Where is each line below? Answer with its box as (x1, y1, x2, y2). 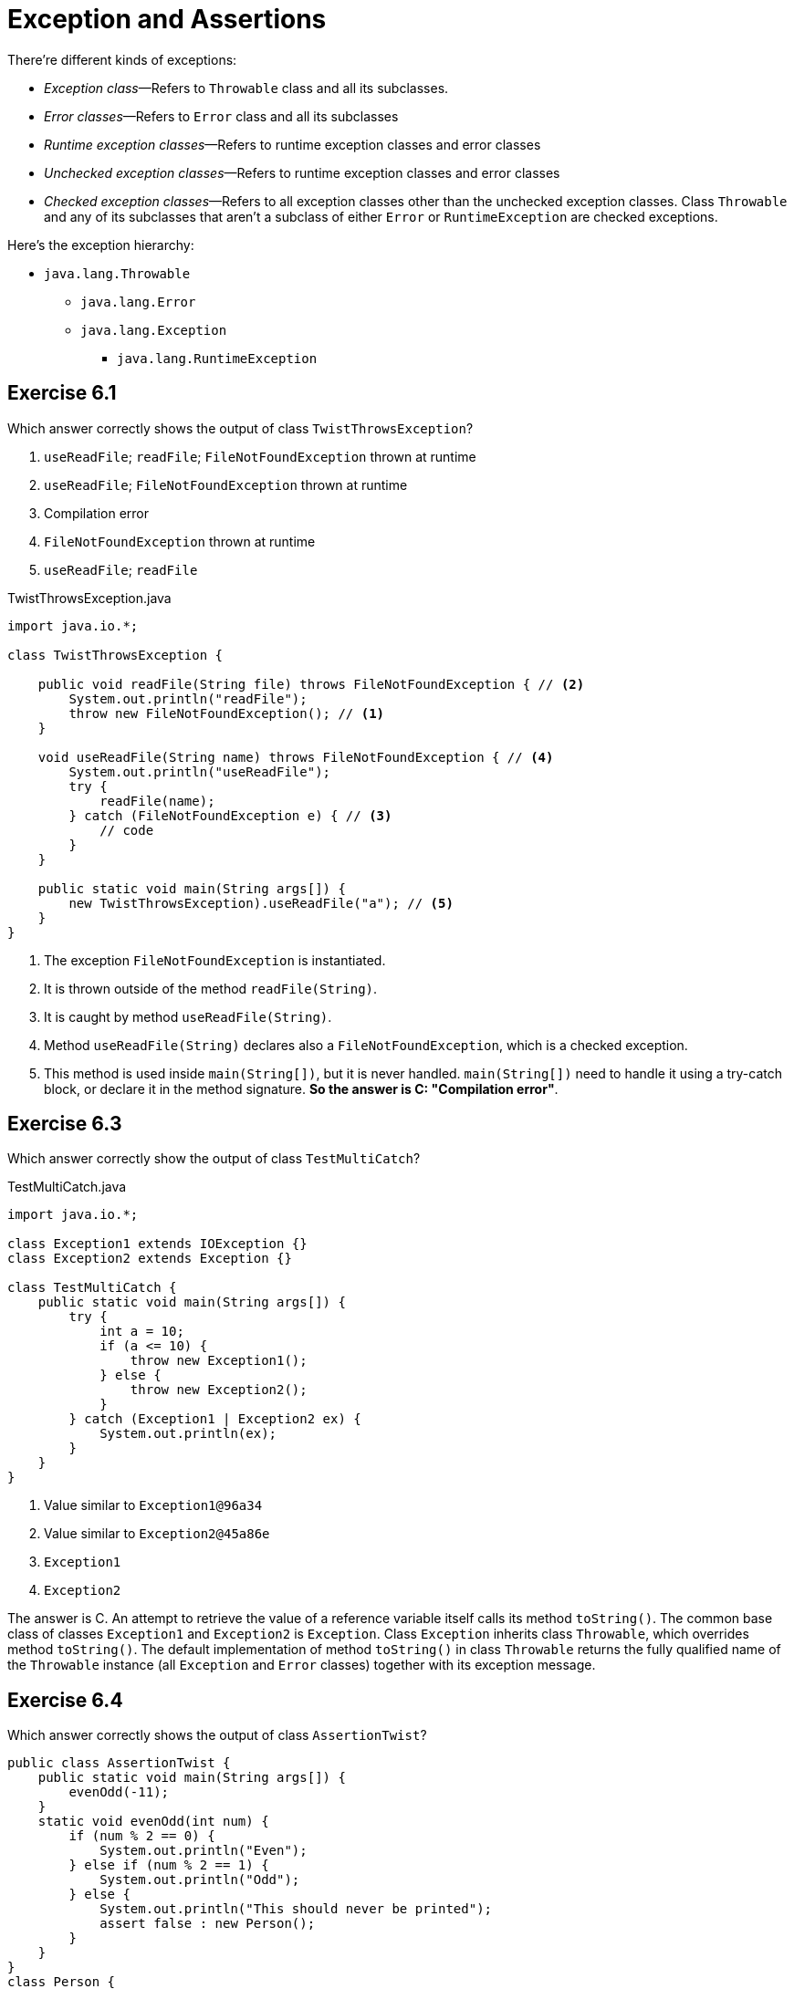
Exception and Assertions (7, 4, 327, 35)
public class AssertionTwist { (7, 1755, 231, 1771)
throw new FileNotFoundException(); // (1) (68, 705, 385, 721)
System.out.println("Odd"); (99, 1872, 300, 1888)
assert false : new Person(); (99, 1916, 316, 1932)
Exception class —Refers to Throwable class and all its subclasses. (44, 79, 449, 96)
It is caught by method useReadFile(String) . (44, 1008, 332, 1025)
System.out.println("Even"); (99, 1843, 308, 1859)
